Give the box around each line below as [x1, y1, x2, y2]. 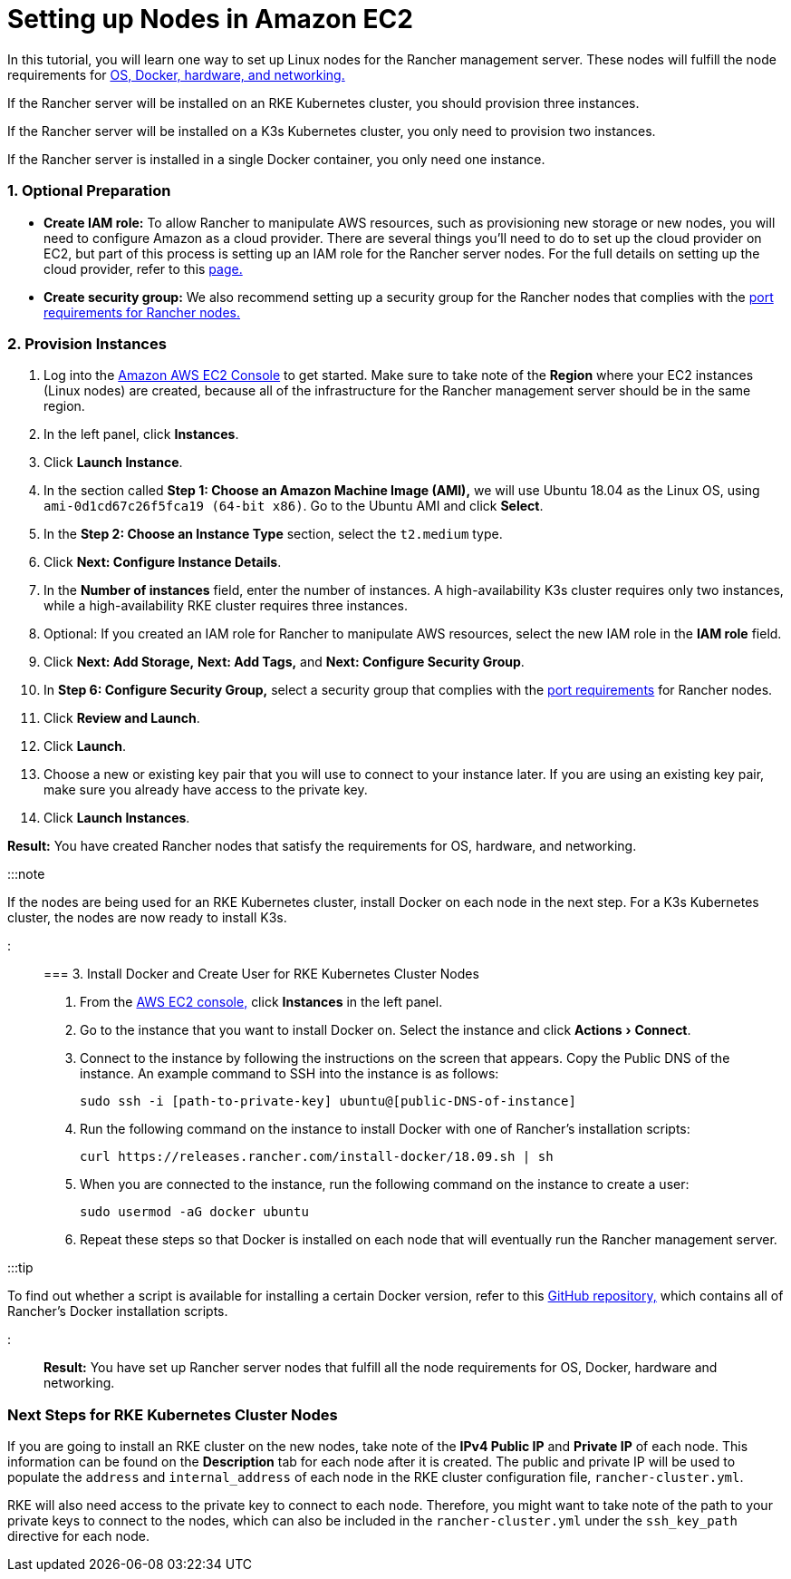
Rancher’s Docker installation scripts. [7, 1303, 228, 1320]
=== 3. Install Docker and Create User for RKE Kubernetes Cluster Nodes [43, 966, 479, 982]
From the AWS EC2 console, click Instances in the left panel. [80, 994, 443, 1010]
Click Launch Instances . [43, 810, 190, 826]
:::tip [7, 1260, 34, 1276]
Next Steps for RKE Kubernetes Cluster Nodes [7, 1405, 338, 1424]
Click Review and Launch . [43, 710, 200, 726]
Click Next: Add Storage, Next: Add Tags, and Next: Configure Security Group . [43, 654, 525, 670]
